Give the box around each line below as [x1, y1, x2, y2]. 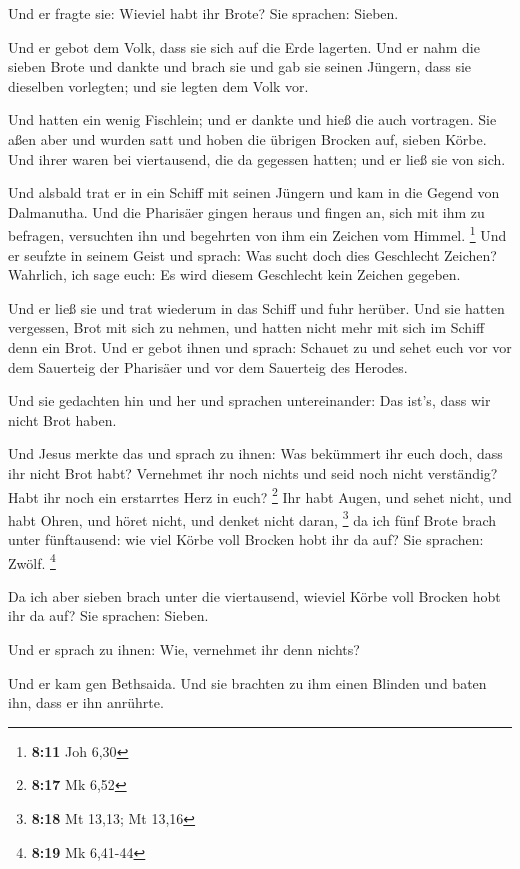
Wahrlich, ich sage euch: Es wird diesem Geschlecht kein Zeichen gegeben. [8, 264, 461, 285]
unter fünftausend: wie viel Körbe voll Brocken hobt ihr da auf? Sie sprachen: [8, 529, 484, 550]
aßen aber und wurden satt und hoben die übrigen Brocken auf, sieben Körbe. [8, 128, 487, 149]
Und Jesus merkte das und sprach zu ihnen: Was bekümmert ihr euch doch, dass [8, 443, 503, 464]
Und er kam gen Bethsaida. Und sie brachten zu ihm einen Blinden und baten [8, 672, 487, 693]
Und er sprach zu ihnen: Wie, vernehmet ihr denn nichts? [8, 639, 360, 660]
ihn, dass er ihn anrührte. [8, 692, 164, 713]
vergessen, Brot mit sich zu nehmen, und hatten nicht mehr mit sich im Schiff [8, 317, 485, 338]
